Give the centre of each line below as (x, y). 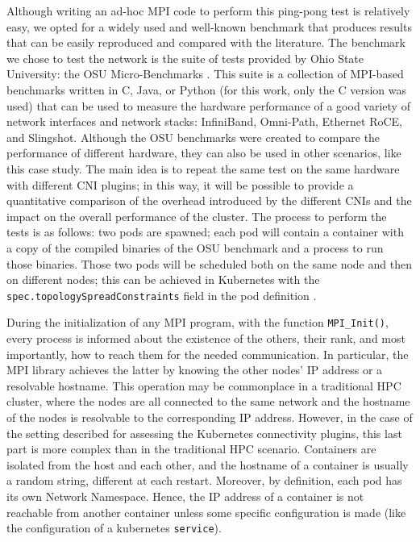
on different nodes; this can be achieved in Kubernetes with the (163, 279)
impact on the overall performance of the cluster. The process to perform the (197, 216)
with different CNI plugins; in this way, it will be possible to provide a (180, 184)
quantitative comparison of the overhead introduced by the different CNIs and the (209, 200)
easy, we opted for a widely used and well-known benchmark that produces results (209, 26)
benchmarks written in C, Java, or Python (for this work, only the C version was (206, 89)
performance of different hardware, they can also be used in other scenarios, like (204, 153)
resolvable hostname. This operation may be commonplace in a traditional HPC (204, 385)
